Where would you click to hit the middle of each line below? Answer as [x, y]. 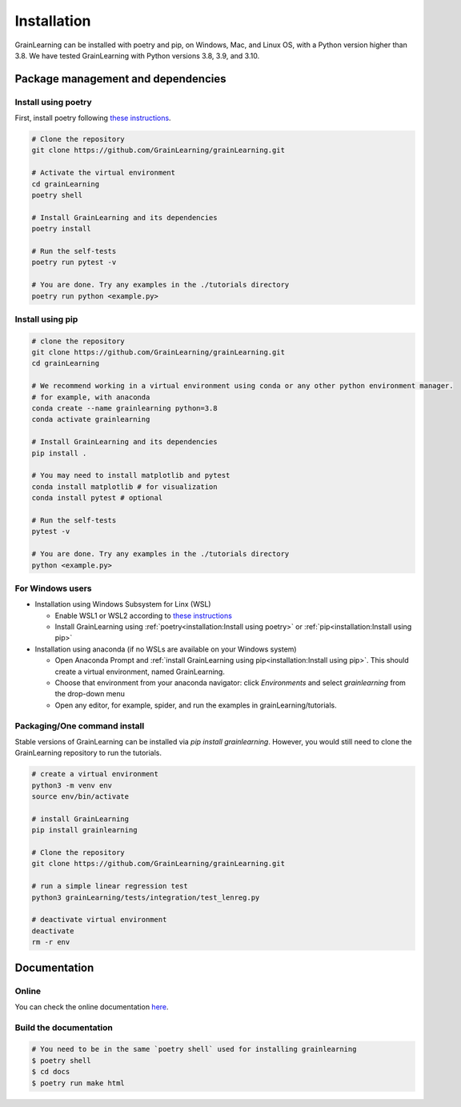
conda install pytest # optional [97, 498]
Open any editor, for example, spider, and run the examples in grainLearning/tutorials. [196, 705]
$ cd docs [51, 1072]
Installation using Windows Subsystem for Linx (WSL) [123, 604]
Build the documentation [64, 1027]
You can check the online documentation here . [92, 1007]
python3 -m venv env [72, 785]
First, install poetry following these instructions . [93, 118]
